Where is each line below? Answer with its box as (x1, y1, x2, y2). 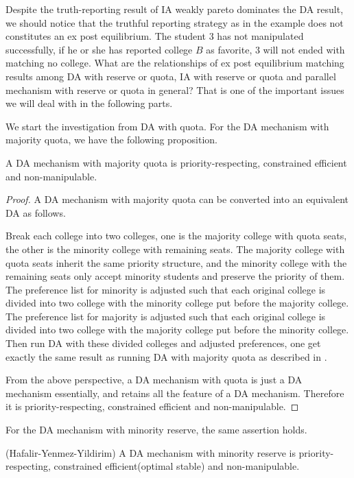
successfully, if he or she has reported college (5, 42, 193, 56)
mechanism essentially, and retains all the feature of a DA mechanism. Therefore (5, 385, 344, 400)
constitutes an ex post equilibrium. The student (5, 29, 206, 43)
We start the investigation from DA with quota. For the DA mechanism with (5, 119, 329, 133)
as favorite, (206, 42, 252, 56)
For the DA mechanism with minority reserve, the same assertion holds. (5, 422, 307, 437)
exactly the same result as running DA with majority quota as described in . (5, 349, 327, 363)
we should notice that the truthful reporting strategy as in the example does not (5, 15, 344, 29)
